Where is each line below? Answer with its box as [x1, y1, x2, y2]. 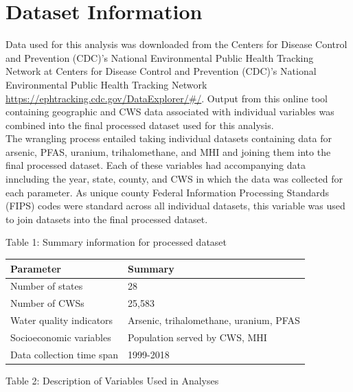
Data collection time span [10, 347, 118, 361]
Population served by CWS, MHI [127, 330, 267, 344]
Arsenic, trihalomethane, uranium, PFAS [127, 313, 300, 327]
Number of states [10, 279, 83, 293]
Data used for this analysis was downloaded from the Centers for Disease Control [5, 37, 348, 51]
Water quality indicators [10, 313, 113, 327]
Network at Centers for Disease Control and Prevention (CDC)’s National [5, 64, 317, 78]
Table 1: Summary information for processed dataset [5, 235, 227, 249]
